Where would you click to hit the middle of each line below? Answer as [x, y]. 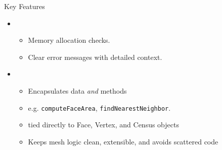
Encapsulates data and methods [77, 90]
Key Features [25, 6]
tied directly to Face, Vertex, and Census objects [103, 125]
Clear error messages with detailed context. [95, 57]
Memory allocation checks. [69, 40]
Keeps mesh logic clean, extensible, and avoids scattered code [123, 141]
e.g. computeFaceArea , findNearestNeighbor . [99, 107]
